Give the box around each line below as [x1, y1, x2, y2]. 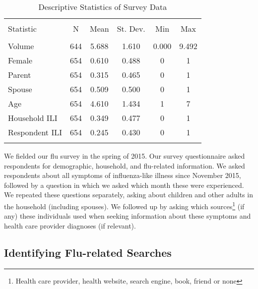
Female [8, 55, 33, 66]
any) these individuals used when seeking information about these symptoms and [4, 211, 251, 221]
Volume [8, 40, 34, 52]
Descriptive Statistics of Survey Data [38, 1, 167, 12]
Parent [8, 69, 31, 80]
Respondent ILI [8, 126, 62, 138]
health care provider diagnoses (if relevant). [4, 220, 136, 231]
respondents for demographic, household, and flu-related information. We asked [4, 160, 245, 171]
